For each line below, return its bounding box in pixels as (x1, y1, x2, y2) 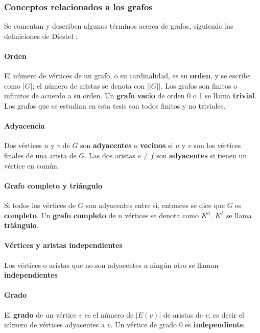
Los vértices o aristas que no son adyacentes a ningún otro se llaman (4, 259, 219, 270)
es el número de (84, 309, 134, 320)
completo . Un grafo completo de (4, 210, 116, 220)
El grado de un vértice (4, 309, 77, 320)
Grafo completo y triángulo (4, 180, 103, 191)
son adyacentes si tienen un (156, 150, 247, 160)
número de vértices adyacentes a (4, 319, 105, 330)
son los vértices (194, 140, 241, 151)
